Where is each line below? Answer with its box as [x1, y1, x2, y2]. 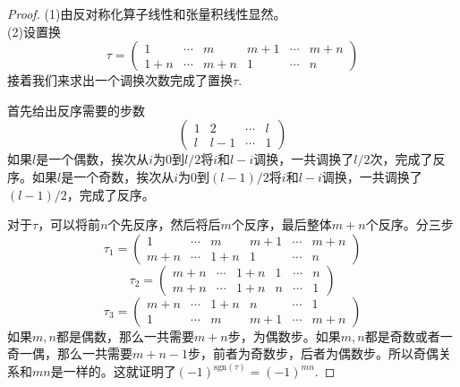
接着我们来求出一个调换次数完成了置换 [7, 71, 233, 90]
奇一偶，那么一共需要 [7, 344, 132, 363]
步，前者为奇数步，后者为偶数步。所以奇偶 [187, 344, 439, 363]
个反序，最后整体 [231, 215, 332, 234]
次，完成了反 [370, 150, 446, 168]
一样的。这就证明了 [63, 362, 176, 381]
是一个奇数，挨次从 [61, 167, 175, 185]
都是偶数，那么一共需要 [55, 326, 194, 345]
